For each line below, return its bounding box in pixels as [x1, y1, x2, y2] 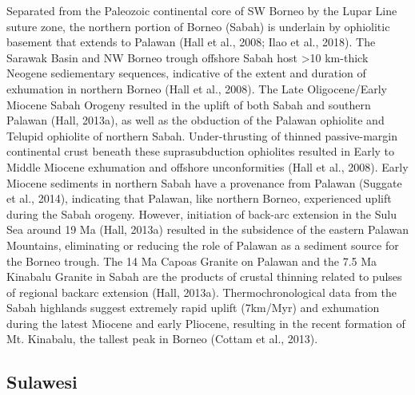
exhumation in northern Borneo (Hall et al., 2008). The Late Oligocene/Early [6, 80, 387, 97]
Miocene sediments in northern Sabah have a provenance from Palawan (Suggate [6, 174, 402, 191]
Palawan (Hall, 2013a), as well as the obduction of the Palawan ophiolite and [6, 112, 385, 128]
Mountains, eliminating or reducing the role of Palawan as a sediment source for [6, 236, 399, 253]
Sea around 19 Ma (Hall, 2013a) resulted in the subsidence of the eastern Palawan [6, 221, 409, 238]
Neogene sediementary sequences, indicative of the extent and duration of [6, 65, 366, 81]
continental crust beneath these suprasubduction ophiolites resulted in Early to [6, 143, 395, 160]
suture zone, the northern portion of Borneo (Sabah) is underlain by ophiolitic [6, 18, 390, 34]
